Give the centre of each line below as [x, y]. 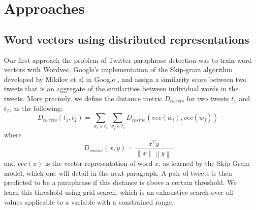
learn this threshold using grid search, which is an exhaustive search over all [119, 192]
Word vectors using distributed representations [127, 39]
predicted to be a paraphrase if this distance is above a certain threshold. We [120, 182]
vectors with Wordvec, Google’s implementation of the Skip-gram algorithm [118, 69]
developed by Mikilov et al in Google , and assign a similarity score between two [125, 79]
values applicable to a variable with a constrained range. [89, 201]
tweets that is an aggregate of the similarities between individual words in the [121, 89]
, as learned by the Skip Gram [204, 163]
